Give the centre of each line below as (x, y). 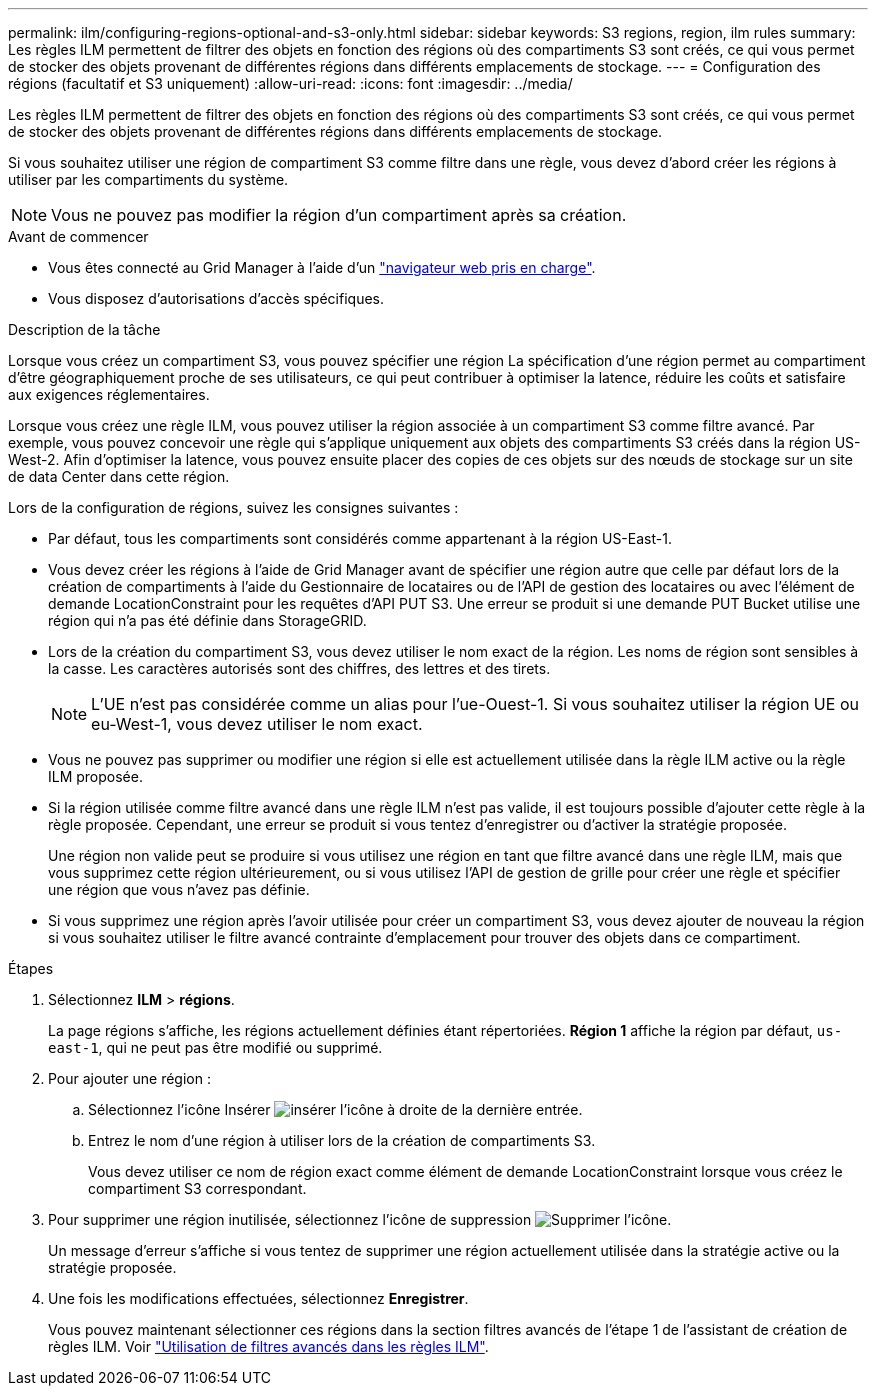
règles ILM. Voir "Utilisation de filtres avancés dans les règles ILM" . (268, 1346)
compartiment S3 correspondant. (197, 1188)
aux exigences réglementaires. (109, 394)
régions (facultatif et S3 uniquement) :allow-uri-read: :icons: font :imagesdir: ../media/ (290, 83)
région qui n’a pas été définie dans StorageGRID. (207, 620)
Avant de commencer (78, 236)
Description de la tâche (84, 329)
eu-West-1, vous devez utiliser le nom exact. (257, 724)
